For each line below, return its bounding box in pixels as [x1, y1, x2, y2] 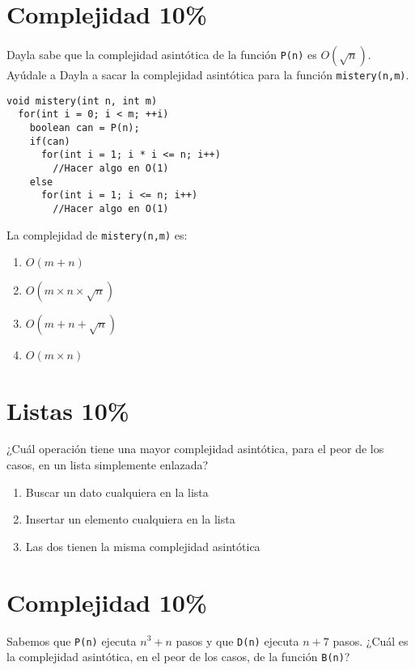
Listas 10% [6, 393, 129, 426]
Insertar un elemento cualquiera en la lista [25, 511, 235, 528]
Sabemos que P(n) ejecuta [6, 632, 137, 649]
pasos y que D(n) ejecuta [176, 632, 299, 649]
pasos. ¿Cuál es [332, 632, 409, 649]
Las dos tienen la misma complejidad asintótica [25, 537, 260, 554]
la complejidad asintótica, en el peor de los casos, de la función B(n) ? [6, 648, 350, 665]
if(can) [29, 135, 70, 147]
